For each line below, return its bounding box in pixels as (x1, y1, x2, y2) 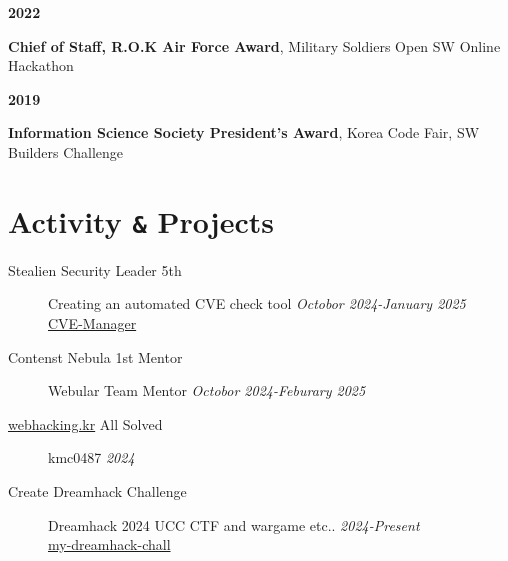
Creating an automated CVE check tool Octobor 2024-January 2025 (48, 293, 466, 314)
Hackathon (8, 55, 74, 76)
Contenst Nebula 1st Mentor (8, 346, 183, 367)
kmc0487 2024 (48, 447, 135, 468)
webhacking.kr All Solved (8, 413, 163, 434)
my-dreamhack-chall (48, 534, 171, 555)
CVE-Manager (48, 313, 137, 333)
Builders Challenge (8, 141, 124, 162)
